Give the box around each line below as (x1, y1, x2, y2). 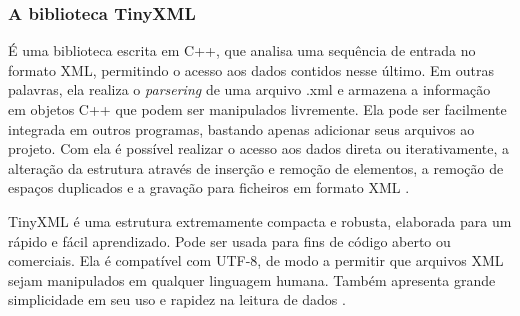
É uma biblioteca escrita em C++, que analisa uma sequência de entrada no (8, 40, 476, 61)
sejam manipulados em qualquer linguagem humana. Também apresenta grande (8, 269, 496, 290)
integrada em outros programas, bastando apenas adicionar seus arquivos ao (8, 118, 475, 139)
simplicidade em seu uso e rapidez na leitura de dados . (8, 289, 346, 310)
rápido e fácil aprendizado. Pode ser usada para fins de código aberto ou (8, 230, 451, 251)
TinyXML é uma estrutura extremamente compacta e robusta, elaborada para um (8, 210, 512, 231)
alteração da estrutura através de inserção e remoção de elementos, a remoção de (8, 157, 504, 178)
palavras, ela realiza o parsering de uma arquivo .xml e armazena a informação (8, 79, 491, 100)
